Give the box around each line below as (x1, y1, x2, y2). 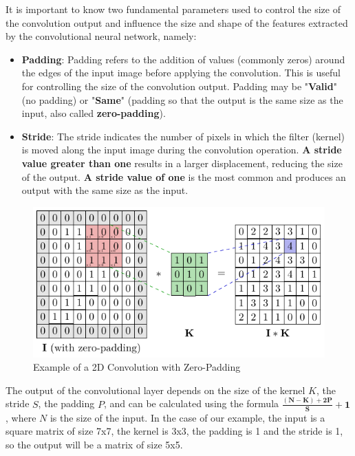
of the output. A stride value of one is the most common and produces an (21, 169, 346, 184)
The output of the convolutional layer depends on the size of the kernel (6, 382, 305, 397)
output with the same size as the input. (21, 183, 189, 197)
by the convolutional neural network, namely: (6, 29, 197, 43)
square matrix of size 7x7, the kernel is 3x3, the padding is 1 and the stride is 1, (6, 424, 343, 438)
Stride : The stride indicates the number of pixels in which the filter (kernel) (21, 129, 345, 143)
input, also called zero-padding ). (21, 106, 166, 120)
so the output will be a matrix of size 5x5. (6, 437, 183, 451)
